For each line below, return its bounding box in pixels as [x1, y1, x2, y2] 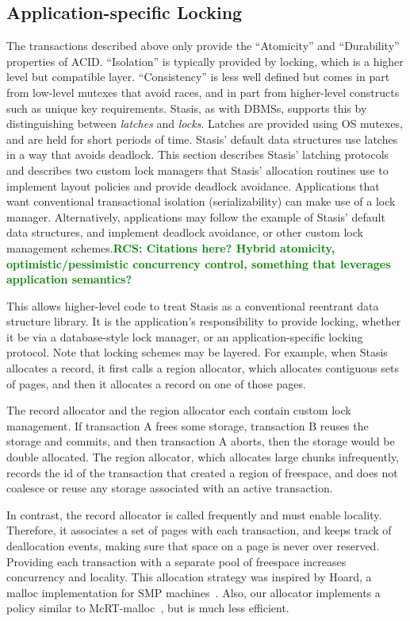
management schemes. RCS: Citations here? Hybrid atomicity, [6, 239, 335, 256]
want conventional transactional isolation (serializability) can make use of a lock [6, 193, 396, 210]
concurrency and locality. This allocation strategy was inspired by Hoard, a [6, 569, 372, 585]
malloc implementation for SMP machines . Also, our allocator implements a [6, 584, 381, 600]
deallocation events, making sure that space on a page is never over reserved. [6, 538, 380, 554]
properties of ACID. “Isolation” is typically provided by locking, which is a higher [6, 52, 404, 69]
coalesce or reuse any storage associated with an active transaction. [6, 480, 333, 496]
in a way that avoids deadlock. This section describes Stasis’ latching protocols [6, 146, 389, 163]
